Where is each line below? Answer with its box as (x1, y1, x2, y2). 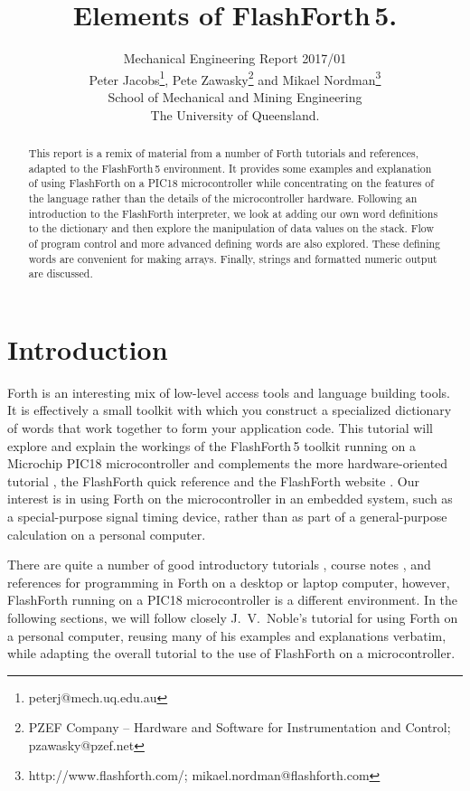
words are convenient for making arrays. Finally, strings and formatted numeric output (28, 250, 437, 266)
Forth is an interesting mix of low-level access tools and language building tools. (7, 382, 450, 401)
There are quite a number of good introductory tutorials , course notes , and (7, 555, 431, 574)
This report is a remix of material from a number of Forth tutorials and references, (28, 145, 418, 160)
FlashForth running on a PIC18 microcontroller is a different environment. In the (7, 590, 458, 609)
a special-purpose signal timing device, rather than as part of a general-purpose (7, 506, 447, 525)
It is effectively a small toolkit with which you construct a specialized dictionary (7, 400, 452, 419)
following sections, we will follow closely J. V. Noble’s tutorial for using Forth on (7, 607, 458, 626)
